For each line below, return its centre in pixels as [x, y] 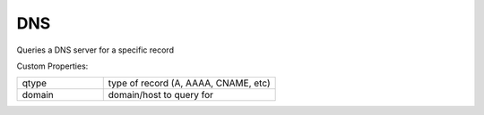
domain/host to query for [161, 95]
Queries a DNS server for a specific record [95, 50]
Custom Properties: [52, 66]
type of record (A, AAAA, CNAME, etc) [189, 83]
